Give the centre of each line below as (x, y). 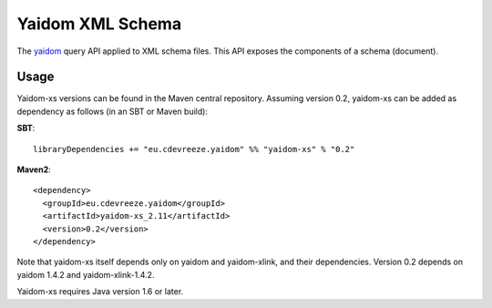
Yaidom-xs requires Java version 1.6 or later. (100, 292)
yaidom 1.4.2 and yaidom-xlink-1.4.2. (86, 274)
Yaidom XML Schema (99, 24)
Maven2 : (34, 169)
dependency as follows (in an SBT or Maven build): (113, 111)
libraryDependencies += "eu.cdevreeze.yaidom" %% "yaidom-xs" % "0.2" (194, 149)
